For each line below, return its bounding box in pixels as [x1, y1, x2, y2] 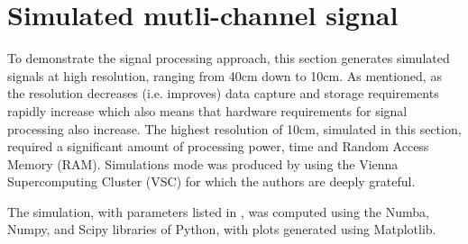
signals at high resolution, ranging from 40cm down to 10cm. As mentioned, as [7, 66, 442, 85]
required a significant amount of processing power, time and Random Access [7, 137, 429, 156]
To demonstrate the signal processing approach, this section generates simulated [7, 49, 450, 68]
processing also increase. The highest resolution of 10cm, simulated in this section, [7, 119, 462, 138]
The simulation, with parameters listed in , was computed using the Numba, [7, 202, 429, 221]
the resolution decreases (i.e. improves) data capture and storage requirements [7, 84, 439, 103]
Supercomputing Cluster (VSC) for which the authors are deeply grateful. [7, 172, 416, 191]
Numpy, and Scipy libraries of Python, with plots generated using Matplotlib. [7, 220, 436, 239]
